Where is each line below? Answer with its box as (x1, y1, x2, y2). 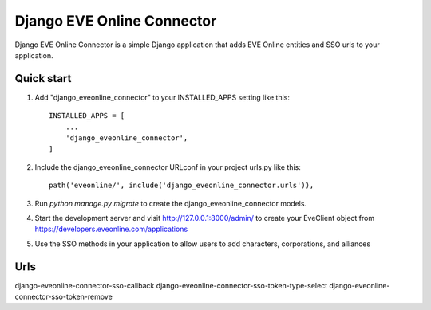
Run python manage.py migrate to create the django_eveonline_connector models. (34, 198, 307, 208)
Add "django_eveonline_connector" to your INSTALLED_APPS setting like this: (34, 92, 291, 102)
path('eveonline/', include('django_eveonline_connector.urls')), (49, 181, 314, 190)
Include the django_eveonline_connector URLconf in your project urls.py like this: (34, 162, 301, 171)
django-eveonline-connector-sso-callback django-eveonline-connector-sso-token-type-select (14, 281, 327, 290)
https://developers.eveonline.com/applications (34, 224, 188, 234)
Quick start (14, 72, 72, 85)
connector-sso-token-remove (14, 292, 113, 302)
